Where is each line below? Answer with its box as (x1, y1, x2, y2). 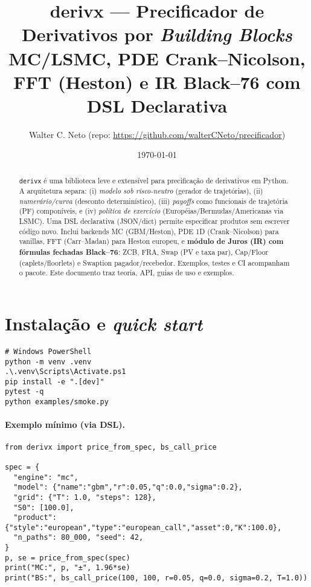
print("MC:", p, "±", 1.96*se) (5, 563, 130, 572)
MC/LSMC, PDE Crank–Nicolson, (8, 45, 306, 70)
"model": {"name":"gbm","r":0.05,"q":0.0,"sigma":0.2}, (13, 483, 243, 492)
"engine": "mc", (13, 473, 79, 482)
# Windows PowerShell (5, 347, 92, 356)
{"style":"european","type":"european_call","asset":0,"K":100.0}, (5, 523, 282, 532)
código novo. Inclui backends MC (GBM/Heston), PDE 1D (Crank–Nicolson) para (19, 226, 279, 236)
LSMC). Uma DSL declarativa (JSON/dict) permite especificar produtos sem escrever (19, 215, 290, 226)
